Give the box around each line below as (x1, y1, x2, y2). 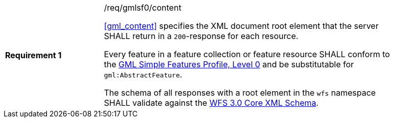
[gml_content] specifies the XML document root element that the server (104, 21, 379, 31)
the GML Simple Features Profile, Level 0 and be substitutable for (104, 59, 354, 69)
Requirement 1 (5, 50, 62, 60)
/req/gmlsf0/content (104, 3, 181, 13)
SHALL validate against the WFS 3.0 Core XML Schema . (104, 98, 319, 108)
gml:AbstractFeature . (104, 69, 182, 79)
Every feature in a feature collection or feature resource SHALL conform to (104, 49, 390, 59)
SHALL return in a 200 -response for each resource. (104, 31, 299, 41)
